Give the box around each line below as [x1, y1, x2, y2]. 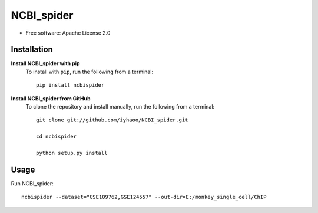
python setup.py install [36, 150, 108, 156]
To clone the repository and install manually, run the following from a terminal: [25, 103, 215, 110]
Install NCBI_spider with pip [11, 60, 80, 67]
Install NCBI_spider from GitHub [11, 94, 91, 102]
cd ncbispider [36, 133, 77, 140]
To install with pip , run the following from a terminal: [25, 68, 153, 75]
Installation [11, 45, 53, 55]
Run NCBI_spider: [11, 180, 54, 187]
